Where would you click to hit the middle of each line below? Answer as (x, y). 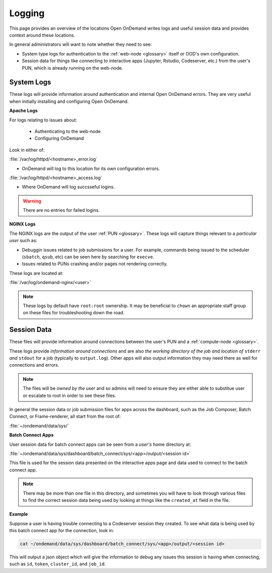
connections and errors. (34, 365)
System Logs (30, 82)
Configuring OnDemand (59, 138)
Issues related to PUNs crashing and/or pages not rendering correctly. (95, 264)
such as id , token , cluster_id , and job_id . (57, 564)
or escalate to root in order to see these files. (70, 395)
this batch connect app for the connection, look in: (62, 531)
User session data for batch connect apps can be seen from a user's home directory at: (100, 444)
